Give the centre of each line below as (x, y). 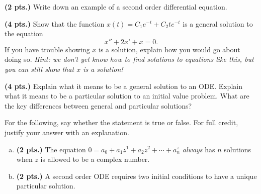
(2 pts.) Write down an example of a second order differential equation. (116, 7)
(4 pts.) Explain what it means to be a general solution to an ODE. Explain (123, 86)
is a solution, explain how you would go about (169, 49)
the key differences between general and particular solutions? (98, 105)
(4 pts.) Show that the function (55, 23)
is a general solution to (218, 23)
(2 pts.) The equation (51, 149)
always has (199, 149)
